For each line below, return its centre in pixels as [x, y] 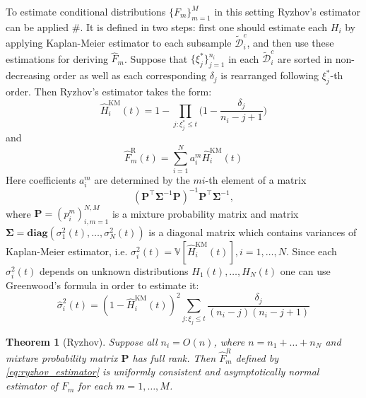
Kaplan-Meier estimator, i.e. [67, 251]
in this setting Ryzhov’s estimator [288, 11]
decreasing [28, 75]
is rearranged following [270, 75]
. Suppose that [156, 58]
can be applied [37, 27]
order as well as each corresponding [130, 75]
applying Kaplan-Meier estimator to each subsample [119, 43]
